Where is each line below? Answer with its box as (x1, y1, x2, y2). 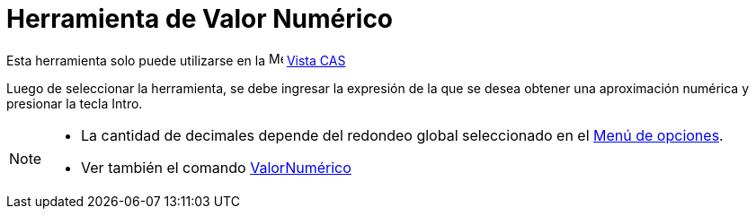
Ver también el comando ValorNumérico (81, 158, 351, 177)
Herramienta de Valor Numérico (6, 4, 394, 34)
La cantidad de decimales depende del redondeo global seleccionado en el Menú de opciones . (81, 125, 724, 144)
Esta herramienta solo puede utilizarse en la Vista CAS (6, 52, 346, 68)
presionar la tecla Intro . (6, 95, 143, 111)
